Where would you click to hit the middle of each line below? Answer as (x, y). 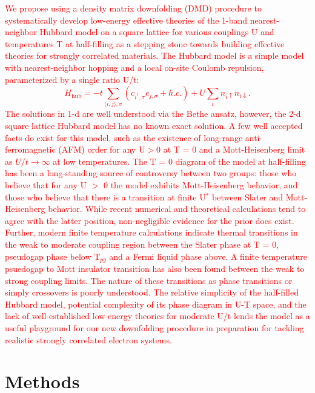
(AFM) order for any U (102, 149)
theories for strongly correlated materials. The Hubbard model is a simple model (154, 55)
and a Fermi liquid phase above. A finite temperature (208, 256)
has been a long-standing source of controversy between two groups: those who (151, 173)
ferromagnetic (30, 149)
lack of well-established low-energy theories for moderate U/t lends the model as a (157, 316)
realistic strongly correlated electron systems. (88, 339)
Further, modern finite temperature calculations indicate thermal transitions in (151, 232)
